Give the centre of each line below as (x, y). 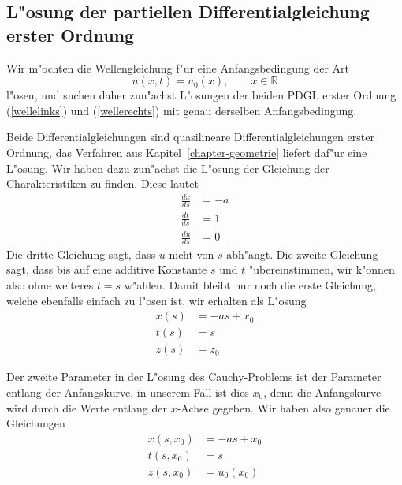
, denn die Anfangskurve (322, 392)
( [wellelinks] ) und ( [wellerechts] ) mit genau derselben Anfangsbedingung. (182, 110)
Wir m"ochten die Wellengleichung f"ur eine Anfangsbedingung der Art (178, 67)
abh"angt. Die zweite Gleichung (302, 254)
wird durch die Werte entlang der (87, 407)
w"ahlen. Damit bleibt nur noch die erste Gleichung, (250, 285)
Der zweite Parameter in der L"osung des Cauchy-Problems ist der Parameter (194, 377)
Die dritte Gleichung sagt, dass (81, 254)
